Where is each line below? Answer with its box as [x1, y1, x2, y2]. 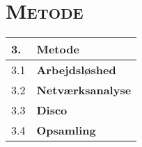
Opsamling [36, 122, 96, 139]
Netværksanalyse [36, 82, 132, 98]
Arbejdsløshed [36, 62, 116, 78]
